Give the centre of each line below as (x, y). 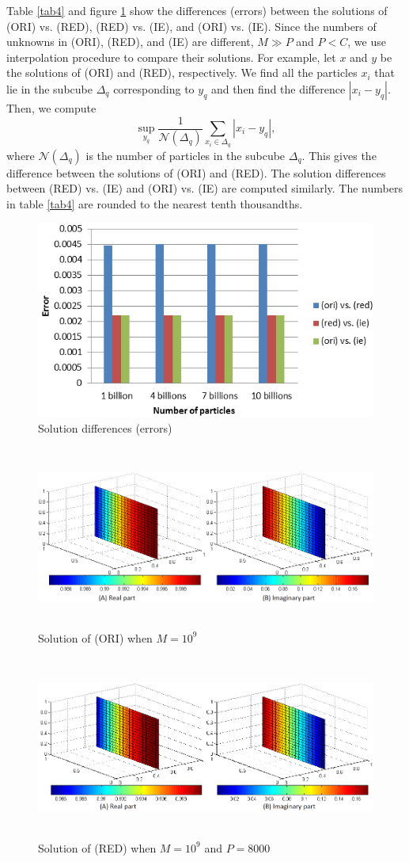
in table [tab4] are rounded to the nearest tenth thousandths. (155, 203)
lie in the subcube (49, 88)
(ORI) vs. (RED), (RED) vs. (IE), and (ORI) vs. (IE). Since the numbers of (191, 26)
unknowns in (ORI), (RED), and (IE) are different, (130, 42)
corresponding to (154, 88)
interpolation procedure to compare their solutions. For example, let (171, 57)
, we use (367, 42)
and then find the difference (278, 88)
